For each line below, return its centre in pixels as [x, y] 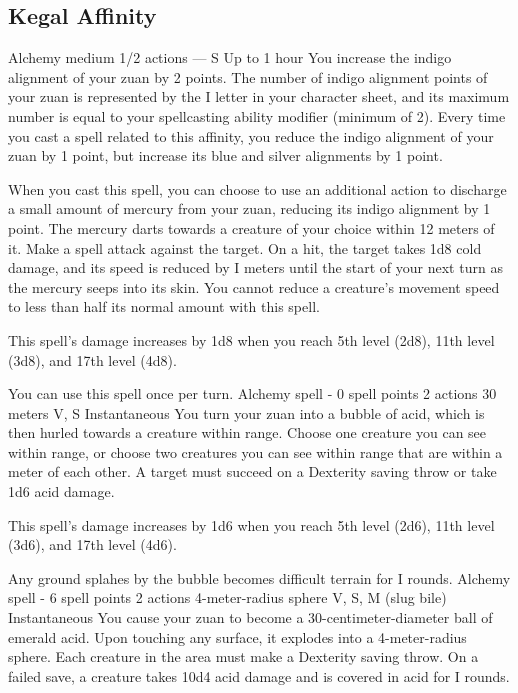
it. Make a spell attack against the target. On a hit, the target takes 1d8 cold [245, 247]
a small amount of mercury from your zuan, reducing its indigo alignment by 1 [249, 208]
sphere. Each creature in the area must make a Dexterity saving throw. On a [243, 656]
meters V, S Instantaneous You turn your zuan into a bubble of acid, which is [246, 412]
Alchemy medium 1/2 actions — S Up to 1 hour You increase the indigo [230, 57]
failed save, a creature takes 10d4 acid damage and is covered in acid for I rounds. [259, 675]
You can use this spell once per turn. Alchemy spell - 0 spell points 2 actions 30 [252, 393]
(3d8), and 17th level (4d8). [92, 359]
